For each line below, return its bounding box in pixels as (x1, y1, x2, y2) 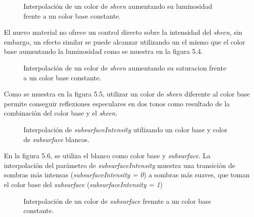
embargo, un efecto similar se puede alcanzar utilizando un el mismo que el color (4, 36, 245, 47)
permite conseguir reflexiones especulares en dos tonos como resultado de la (4, 98, 230, 108)
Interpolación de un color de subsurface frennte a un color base (23, 195, 212, 206)
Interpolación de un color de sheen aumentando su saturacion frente (23, 62, 227, 72)
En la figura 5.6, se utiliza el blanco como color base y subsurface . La (4, 150, 211, 161)
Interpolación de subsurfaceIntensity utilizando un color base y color (23, 124, 228, 134)
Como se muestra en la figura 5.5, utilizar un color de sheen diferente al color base (4, 89, 250, 99)
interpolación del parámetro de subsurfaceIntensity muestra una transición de (4, 160, 235, 170)
